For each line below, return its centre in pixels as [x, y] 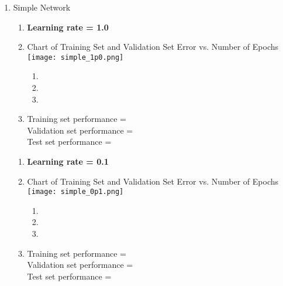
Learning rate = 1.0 [68, 27]
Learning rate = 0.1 [68, 161]
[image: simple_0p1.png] [75, 192]
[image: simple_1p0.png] [75, 57]
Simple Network [42, 7]
